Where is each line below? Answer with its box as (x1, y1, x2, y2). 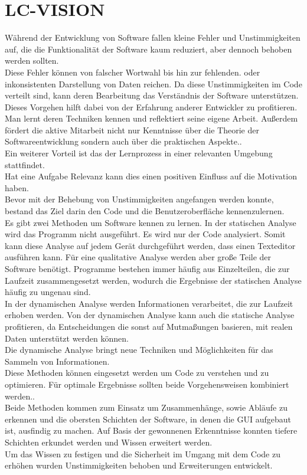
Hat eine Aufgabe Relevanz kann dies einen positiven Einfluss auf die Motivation (5, 170, 297, 182)
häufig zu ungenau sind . (5, 286, 91, 298)
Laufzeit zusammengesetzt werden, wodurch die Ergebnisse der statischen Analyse (5, 274, 302, 286)
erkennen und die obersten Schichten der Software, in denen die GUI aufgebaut (5, 412, 291, 425)
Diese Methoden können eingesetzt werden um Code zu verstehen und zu (5, 366, 269, 379)
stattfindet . (5, 158, 45, 171)
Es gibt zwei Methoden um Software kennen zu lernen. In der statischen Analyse (5, 216, 296, 228)
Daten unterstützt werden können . (5, 332, 129, 344)
